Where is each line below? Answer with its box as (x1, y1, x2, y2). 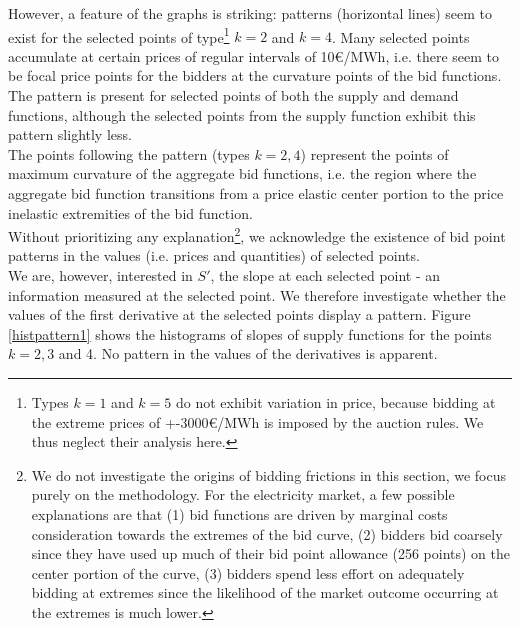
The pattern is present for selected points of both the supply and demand (8, 85, 459, 106)
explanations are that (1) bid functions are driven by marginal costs (31, 503, 448, 524)
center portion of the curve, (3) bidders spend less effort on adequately (31, 562, 465, 583)
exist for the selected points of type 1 (8, 23, 230, 47)
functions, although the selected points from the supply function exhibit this (8, 104, 476, 125)
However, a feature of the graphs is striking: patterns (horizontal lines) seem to (8, 3, 493, 23)
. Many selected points (332, 26, 470, 47)
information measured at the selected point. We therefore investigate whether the (8, 284, 506, 305)
